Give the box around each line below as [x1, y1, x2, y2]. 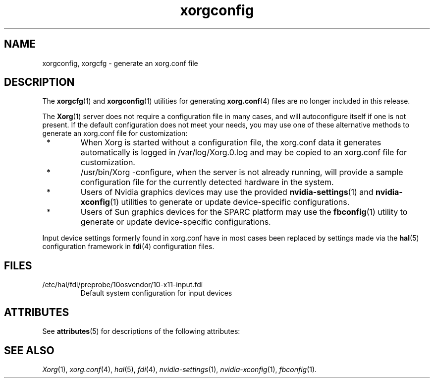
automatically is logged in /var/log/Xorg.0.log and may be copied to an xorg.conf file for [80, 147, 407, 158]
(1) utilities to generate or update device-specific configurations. [109, 197, 350, 207]
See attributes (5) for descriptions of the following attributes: [42, 327, 240, 336]
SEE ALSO [4, 344, 54, 357]
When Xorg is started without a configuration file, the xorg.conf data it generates [80, 137, 381, 148]
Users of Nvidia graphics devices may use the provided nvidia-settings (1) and [80, 187, 374, 197]
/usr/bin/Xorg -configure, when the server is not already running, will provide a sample [80, 167, 403, 178]
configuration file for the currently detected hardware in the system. [80, 177, 334, 188]
